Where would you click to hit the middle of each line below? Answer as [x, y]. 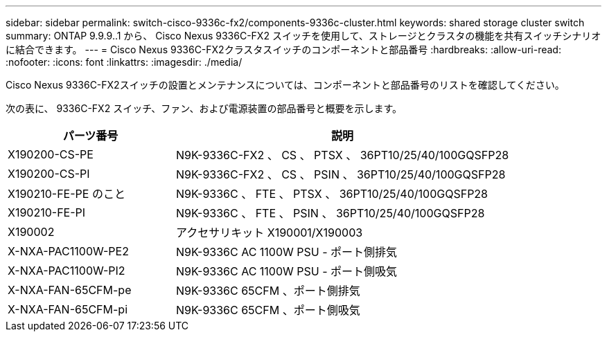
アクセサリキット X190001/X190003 [270, 233]
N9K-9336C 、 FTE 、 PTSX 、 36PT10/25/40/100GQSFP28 [332, 194]
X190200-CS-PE [51, 154]
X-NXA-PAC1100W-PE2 [68, 251]
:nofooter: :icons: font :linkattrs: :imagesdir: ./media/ [124, 62]
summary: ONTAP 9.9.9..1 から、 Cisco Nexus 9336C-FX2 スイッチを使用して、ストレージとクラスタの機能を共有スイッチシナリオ [303, 36]
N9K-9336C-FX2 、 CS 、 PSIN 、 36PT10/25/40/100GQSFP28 [341, 174]
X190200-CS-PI [49, 174]
